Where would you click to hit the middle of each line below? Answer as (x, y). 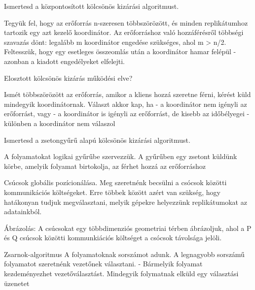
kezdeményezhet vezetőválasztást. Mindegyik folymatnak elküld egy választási (121, 274)
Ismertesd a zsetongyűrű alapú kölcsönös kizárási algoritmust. (97, 140)
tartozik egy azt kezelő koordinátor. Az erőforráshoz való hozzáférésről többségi (124, 32)
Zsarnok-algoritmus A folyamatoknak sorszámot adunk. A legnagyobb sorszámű (124, 254)
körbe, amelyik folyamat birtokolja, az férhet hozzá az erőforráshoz (105, 166)
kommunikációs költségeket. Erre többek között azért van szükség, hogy (112, 192)
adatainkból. (23, 211)
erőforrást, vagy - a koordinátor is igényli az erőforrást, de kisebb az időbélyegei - (127, 113)
